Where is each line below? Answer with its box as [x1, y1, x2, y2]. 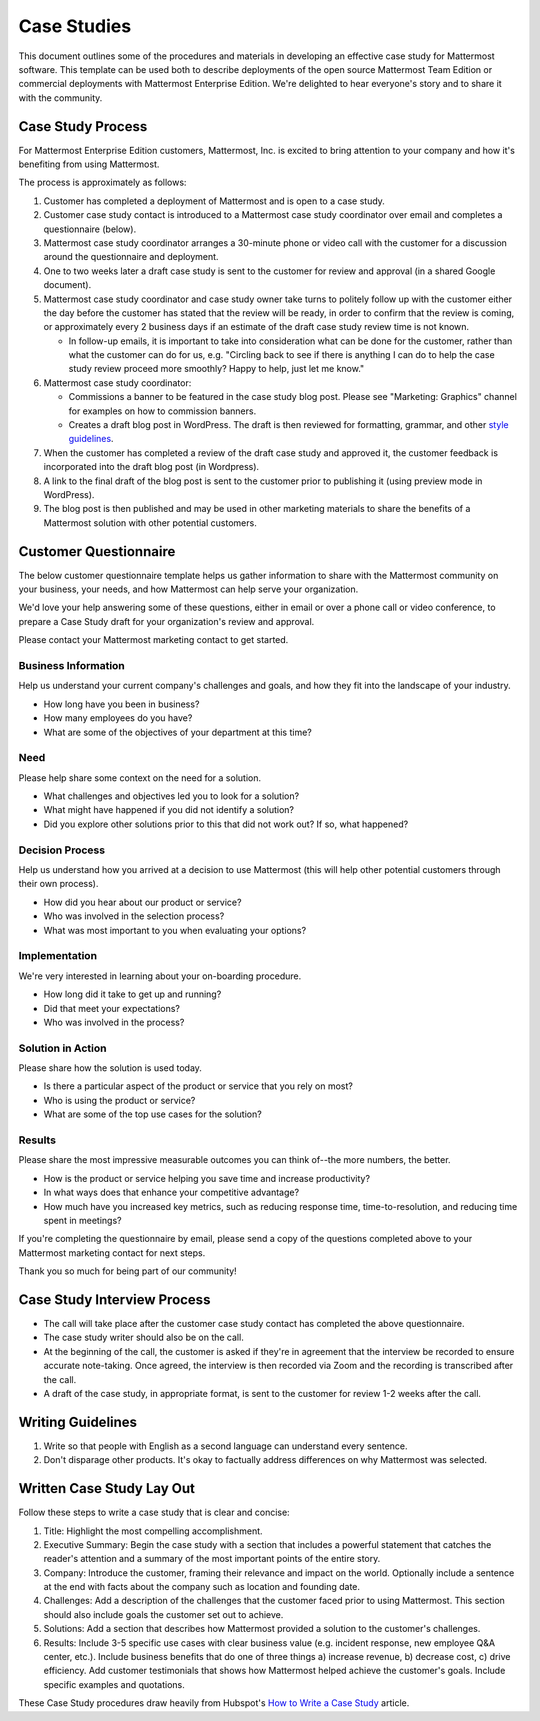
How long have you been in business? [43, 698, 200, 710]
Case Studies [18, 15, 132, 37]
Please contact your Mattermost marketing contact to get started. [18, 634, 289, 646]
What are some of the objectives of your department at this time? [43, 726, 312, 738]
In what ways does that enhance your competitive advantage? [43, 1186, 300, 1199]
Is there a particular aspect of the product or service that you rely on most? [43, 1080, 354, 1092]
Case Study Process [18, 118, 148, 135]
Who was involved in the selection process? [43, 910, 225, 922]
